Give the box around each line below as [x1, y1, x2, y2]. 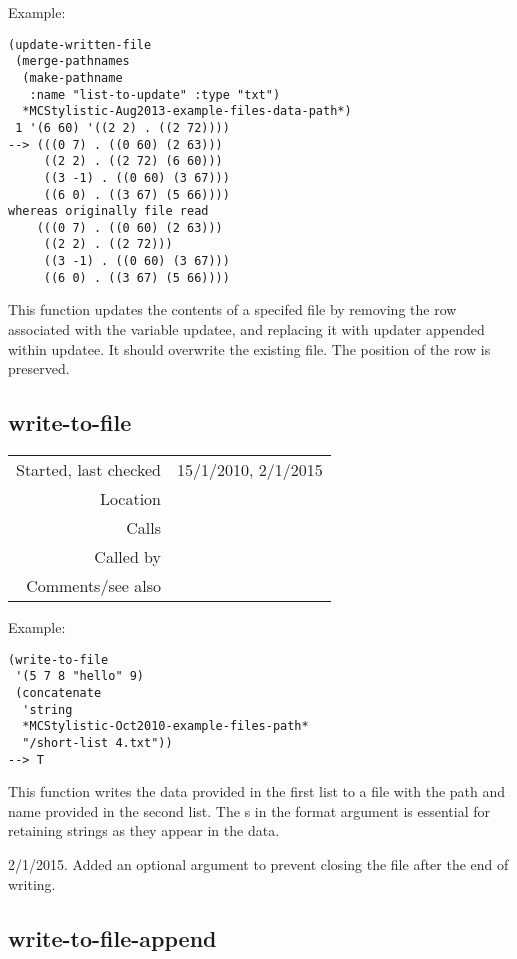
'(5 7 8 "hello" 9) [15, 669, 145, 684]
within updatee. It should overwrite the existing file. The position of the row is [8, 338, 491, 359]
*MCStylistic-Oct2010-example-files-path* [22, 719, 309, 734]
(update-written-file [8, 37, 152, 52]
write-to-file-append [8, 922, 217, 953]
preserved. [8, 358, 70, 379]
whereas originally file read [8, 204, 209, 219]
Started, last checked [16, 458, 162, 482]
